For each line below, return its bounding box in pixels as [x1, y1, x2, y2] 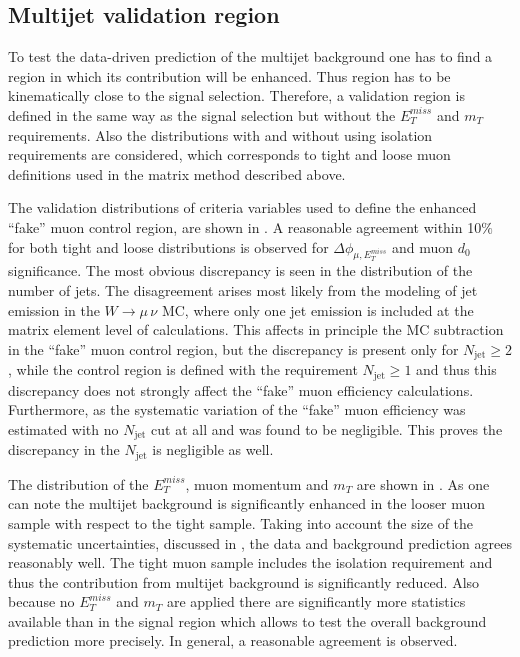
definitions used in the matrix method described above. [8, 163, 346, 184]
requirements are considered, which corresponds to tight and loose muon [8, 144, 451, 165]
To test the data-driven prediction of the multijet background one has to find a [8, 46, 493, 67]
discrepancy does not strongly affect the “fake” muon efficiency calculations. [8, 379, 474, 400]
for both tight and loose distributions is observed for [8, 236, 329, 257]
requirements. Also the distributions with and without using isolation [8, 124, 433, 145]
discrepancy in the [8, 439, 120, 460]
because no [8, 591, 75, 612]
